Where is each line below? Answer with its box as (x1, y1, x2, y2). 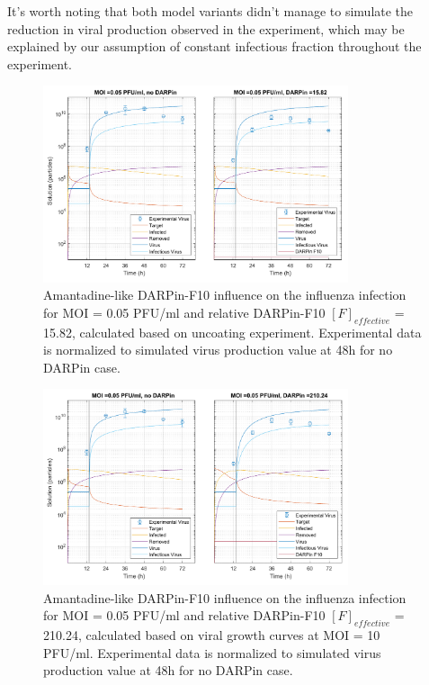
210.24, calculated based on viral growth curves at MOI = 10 (43, 626, 380, 644)
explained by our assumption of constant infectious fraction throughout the (7, 37, 422, 56)
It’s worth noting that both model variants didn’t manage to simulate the (7, 2, 414, 20)
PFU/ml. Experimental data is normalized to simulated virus (43, 643, 381, 662)
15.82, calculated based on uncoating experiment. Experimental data (43, 322, 422, 341)
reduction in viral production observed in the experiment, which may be (7, 19, 405, 38)
